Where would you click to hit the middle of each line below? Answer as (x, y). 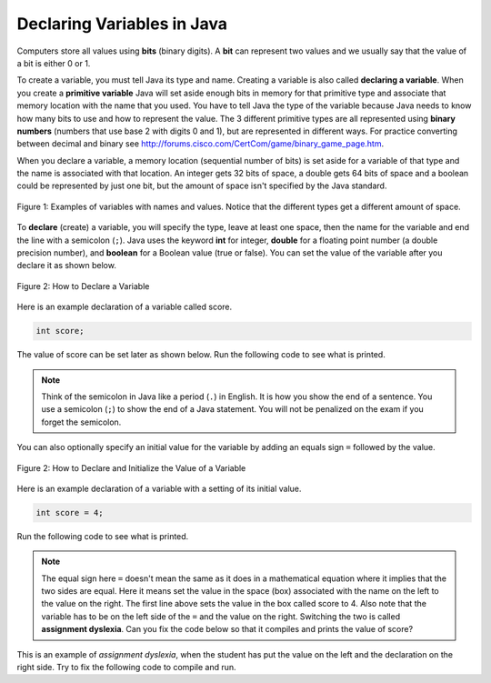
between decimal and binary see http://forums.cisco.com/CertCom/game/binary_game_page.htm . (200, 144)
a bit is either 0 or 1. (54, 63)
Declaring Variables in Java (122, 24)
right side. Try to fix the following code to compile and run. (126, 667)
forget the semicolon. (81, 422)
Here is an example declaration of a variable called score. (125, 307)
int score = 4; (70, 512)
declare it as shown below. (67, 266)
